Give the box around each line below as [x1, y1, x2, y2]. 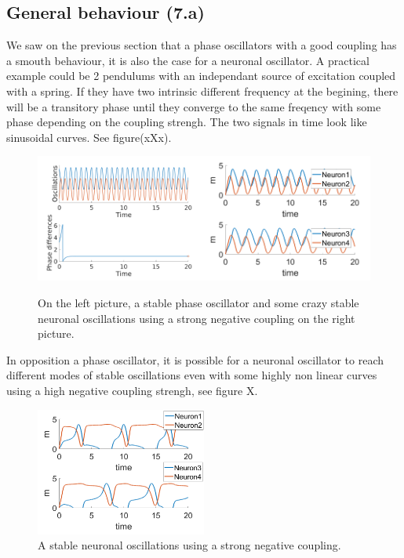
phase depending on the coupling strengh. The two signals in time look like [6, 114, 367, 130]
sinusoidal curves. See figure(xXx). [6, 129, 172, 145]
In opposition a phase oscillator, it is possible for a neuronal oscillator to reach [6, 351, 384, 368]
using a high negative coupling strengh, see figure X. [6, 382, 258, 398]
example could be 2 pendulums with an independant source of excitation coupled [6, 67, 396, 84]
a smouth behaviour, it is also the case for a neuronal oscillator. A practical [6, 52, 369, 68]
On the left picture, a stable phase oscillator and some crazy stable [38, 294, 359, 310]
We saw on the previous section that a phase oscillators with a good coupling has [6, 37, 397, 53]
